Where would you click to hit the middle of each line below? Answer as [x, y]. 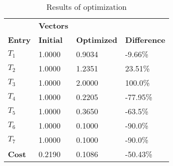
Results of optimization [86, 7]
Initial [51, 40]
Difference [145, 40]
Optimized [97, 40]
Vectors [53, 25]
